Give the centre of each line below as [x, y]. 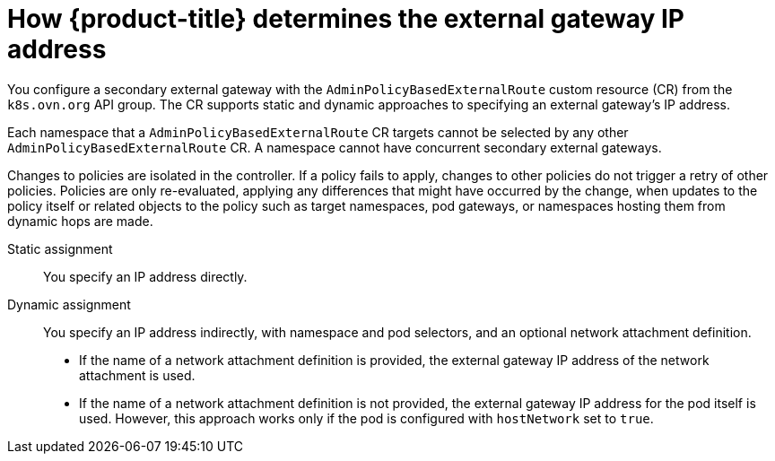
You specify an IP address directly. [145, 276]
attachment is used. [137, 375]
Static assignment [60, 248]
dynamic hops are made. [80, 221]
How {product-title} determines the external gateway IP [346, 19]
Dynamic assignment [69, 304]
